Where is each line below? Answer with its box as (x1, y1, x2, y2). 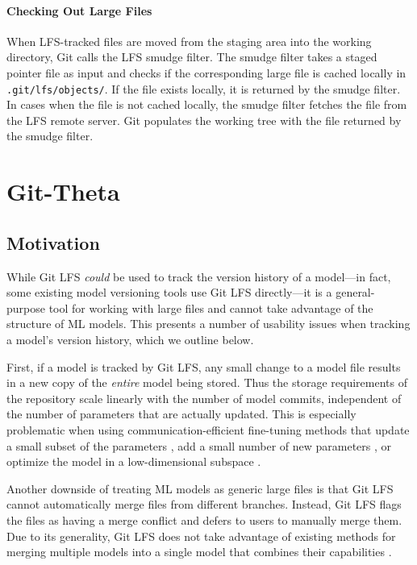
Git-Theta (6, 175, 120, 208)
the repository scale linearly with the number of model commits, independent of (6, 389, 402, 406)
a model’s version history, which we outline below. (6, 330, 254, 347)
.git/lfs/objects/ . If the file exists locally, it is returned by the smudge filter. (6, 80, 401, 97)
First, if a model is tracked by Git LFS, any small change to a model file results (6, 358, 401, 375)
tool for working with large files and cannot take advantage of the (48, 299, 373, 316)
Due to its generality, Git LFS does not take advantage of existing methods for (6, 527, 396, 544)
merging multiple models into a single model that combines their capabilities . (6, 543, 392, 560)
